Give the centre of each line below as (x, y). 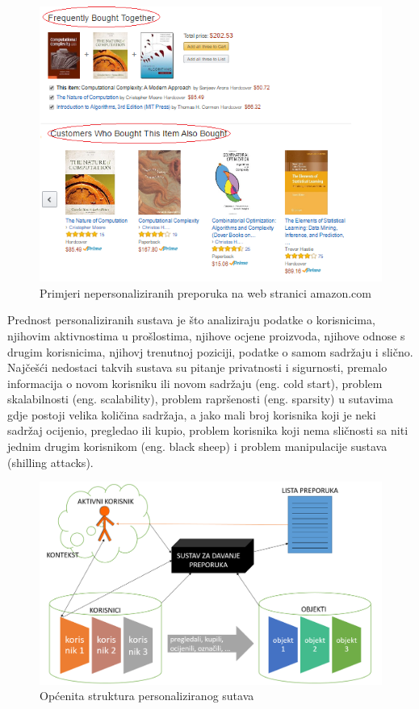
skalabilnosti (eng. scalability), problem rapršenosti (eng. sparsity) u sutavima (200, 399)
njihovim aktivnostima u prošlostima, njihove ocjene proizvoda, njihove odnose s (206, 335)
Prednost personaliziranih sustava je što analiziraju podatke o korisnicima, (191, 320)
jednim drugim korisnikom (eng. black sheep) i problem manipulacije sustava (197, 446)
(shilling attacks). (50, 462)
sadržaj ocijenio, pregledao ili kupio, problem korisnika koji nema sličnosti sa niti (208, 430)
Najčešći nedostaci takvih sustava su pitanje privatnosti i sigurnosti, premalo (197, 367)
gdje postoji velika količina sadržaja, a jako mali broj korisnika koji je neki (192, 414)
